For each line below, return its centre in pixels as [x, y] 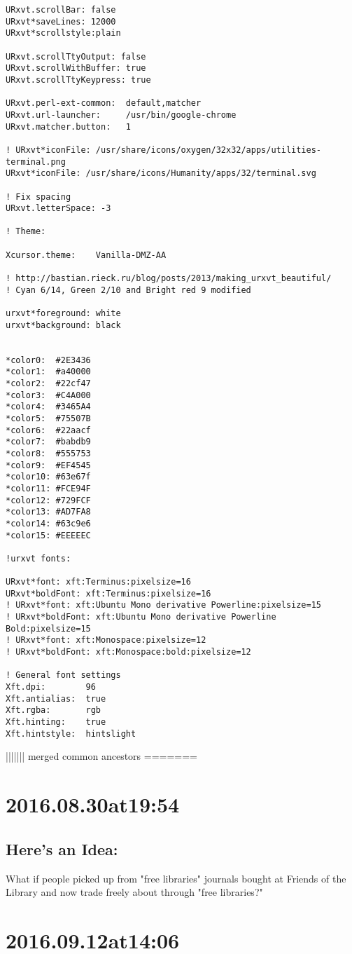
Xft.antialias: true [56, 699]
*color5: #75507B [48, 418]
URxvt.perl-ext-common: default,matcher [104, 103]
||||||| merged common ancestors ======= [102, 756]
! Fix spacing [38, 197]
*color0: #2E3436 [48, 360]
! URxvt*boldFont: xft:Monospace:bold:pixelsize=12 [128, 652]
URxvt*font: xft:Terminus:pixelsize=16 [98, 582]
